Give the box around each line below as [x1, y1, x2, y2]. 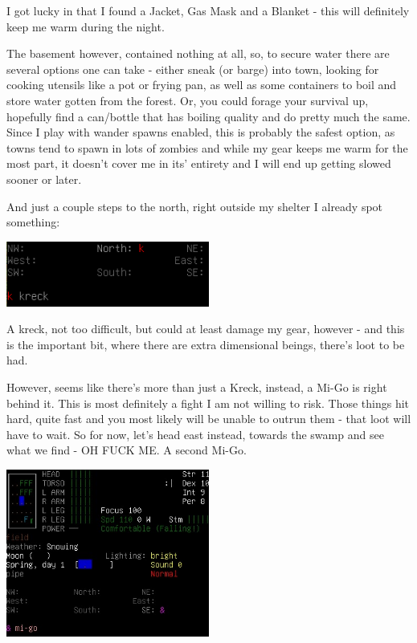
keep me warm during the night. [6, 18, 165, 35]
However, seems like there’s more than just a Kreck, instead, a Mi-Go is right [6, 378, 387, 395]
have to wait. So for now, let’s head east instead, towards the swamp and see [6, 425, 384, 442]
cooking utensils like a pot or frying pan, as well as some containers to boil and [6, 76, 397, 93]
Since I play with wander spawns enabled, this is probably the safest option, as [6, 124, 395, 140]
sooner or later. [6, 170, 82, 187]
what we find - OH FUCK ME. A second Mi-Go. [6, 442, 247, 458]
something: [6, 214, 60, 230]
